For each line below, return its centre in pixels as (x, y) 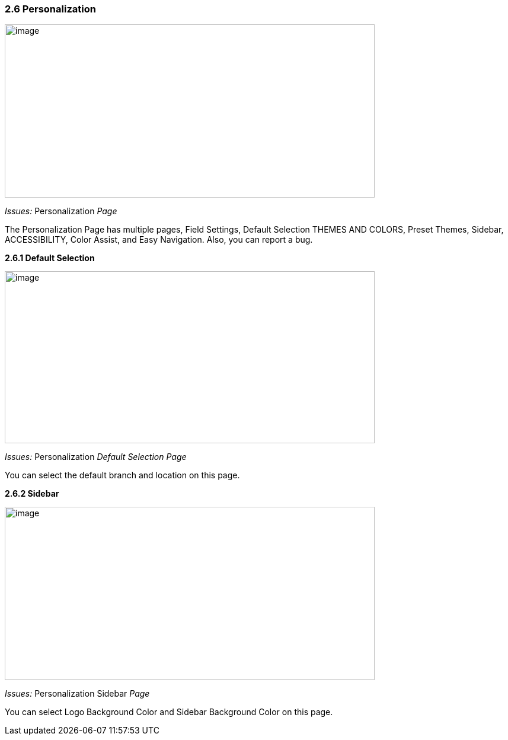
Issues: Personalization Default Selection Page (96, 457)
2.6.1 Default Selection (50, 258)
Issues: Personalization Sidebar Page (77, 694)
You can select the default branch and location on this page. (122, 475)
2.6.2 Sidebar (32, 494)
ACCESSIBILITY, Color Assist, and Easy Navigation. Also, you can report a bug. (159, 240)
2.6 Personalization (50, 9)
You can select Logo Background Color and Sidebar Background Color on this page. (169, 712)
